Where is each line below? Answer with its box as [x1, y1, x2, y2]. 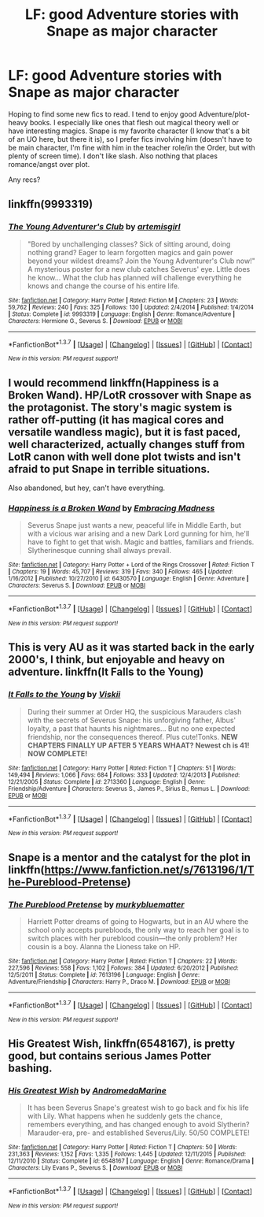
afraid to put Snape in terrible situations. [8, 462, 211, 476]
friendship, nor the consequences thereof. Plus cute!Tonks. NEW [27, 732, 238, 741]
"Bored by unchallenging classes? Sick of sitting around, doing [27, 239, 231, 249]
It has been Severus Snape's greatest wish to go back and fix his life [27, 1103, 249, 1112]
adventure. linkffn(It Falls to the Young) [8, 666, 204, 679]
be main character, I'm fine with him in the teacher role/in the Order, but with [8, 143, 255, 152]
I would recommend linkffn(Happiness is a [8, 376, 219, 389]
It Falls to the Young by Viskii [8, 689, 121, 700]
